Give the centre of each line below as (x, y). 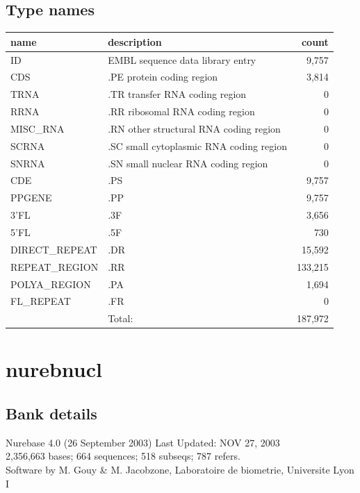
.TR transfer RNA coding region (177, 94)
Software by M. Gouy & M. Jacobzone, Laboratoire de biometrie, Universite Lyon (180, 470)
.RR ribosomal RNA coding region (181, 111)
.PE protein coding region (163, 77)
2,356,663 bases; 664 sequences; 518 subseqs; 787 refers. (123, 456)
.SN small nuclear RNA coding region (188, 163)
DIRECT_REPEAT (54, 249)
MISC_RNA (38, 128)
